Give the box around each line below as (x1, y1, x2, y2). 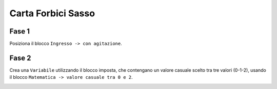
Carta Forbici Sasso (9, 8, 95, 19)
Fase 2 (9, 53, 31, 62)
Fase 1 (9, 27, 30, 36)
